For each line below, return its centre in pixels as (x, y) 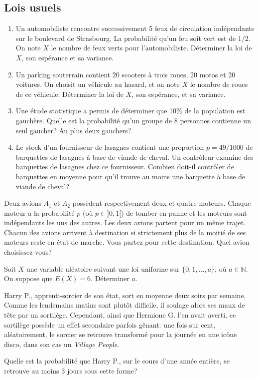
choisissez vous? (28, 252)
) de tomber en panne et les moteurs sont (184, 212)
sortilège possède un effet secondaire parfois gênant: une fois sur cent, (110, 324)
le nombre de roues (219, 84)
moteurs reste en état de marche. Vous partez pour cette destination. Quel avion (127, 242)
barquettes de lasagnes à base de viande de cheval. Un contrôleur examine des (134, 157)
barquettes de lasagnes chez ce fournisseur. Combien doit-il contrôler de (125, 167)
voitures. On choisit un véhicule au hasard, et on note (98, 84)
